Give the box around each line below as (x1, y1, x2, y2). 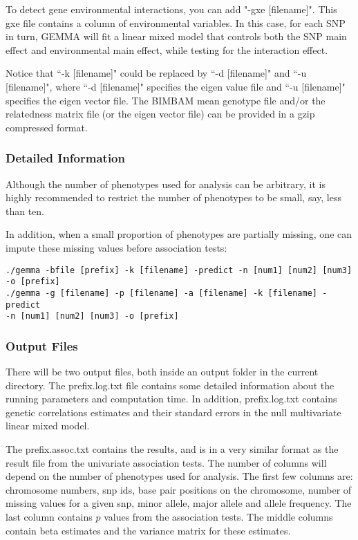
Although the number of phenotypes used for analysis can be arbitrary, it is (6, 176, 326, 191)
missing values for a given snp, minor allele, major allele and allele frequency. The (6, 496, 352, 510)
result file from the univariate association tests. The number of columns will (6, 455, 327, 469)
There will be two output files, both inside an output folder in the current (6, 364, 319, 379)
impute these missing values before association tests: (6, 240, 227, 254)
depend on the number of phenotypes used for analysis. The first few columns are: (6, 469, 353, 483)
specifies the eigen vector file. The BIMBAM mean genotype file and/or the (6, 93, 326, 107)
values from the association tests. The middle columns (104, 509, 333, 523)
